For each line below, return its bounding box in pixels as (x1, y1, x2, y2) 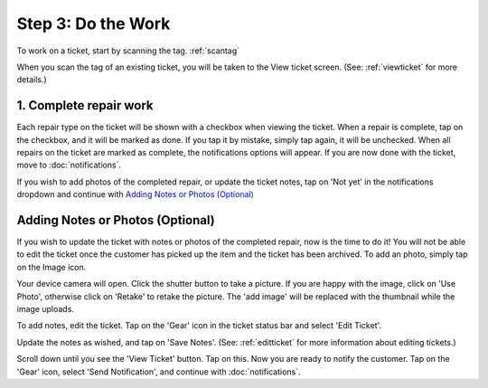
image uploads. (16, 304, 74, 315)
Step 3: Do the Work (16, 14, 171, 33)
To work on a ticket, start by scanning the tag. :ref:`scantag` (16, 45, 239, 56)
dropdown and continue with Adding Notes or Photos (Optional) (16, 189, 255, 200)
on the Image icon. (16, 261, 87, 272)
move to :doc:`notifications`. (16, 159, 122, 171)
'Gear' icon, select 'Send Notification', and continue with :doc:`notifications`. (16, 366, 302, 377)
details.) (16, 74, 47, 85)
